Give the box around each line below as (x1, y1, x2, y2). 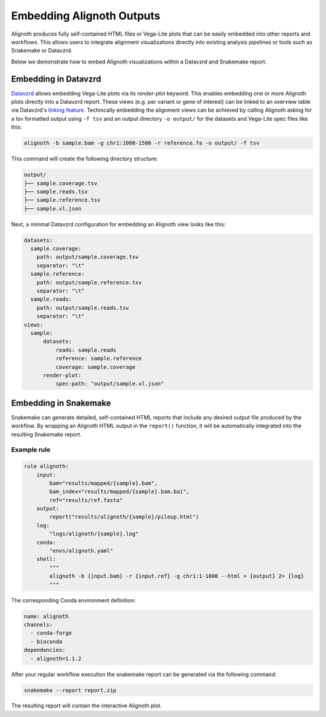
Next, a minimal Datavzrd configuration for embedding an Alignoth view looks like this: (11, 220, 226, 228)
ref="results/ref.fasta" (49, 497, 123, 503)
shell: (36, 556, 56, 562)
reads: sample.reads (55, 346, 117, 353)
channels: (24, 621, 53, 628)
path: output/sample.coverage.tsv (36, 253, 139, 261)
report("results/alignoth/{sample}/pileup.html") (49, 514, 199, 520)
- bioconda (30, 638, 63, 645)
